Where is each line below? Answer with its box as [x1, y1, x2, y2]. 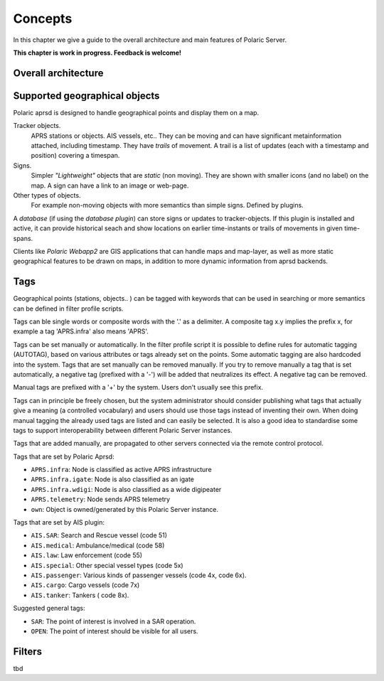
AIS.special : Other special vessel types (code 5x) [31, 561, 184, 569]
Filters [13, 645, 43, 658]
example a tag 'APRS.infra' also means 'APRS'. [13, 327, 149, 336]
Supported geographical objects [13, 90, 160, 102]
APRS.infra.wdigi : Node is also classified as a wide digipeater [31, 485, 222, 493]
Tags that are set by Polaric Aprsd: [13, 452, 114, 461]
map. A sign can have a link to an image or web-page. [31, 181, 189, 190]
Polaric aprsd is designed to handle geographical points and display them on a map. [13, 108, 260, 117]
